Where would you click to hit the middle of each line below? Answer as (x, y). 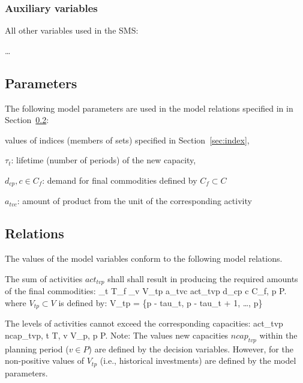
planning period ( (37, 348)
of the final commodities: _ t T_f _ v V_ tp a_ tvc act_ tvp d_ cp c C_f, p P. (146, 291)
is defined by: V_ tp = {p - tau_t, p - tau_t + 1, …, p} (160, 302)
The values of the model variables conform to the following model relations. (144, 258)
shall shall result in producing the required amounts (203, 278)
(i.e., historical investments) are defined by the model (198, 360)
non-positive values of (44, 360)
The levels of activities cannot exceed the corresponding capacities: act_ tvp (144, 323)
